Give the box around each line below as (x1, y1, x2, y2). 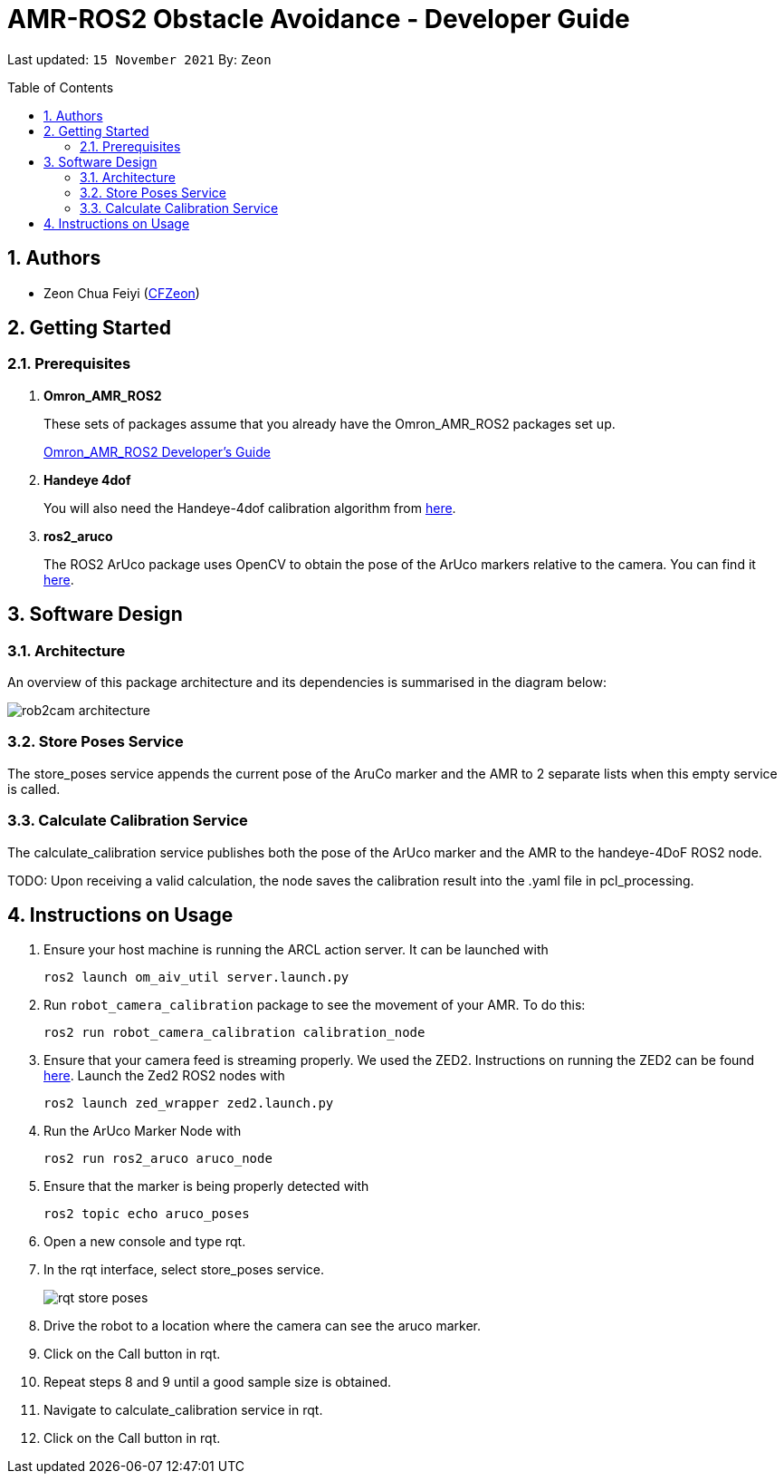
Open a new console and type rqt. (43, 1234, 246, 1250)
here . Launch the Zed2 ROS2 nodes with (43, 1068, 285, 1084)
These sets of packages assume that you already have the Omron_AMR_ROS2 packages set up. (43, 415, 616, 431)
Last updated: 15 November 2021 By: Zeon (7, 51, 272, 67)
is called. (7, 780, 61, 797)
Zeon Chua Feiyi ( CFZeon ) (43, 285, 200, 301)
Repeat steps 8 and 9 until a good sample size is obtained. (43, 1374, 392, 1390)
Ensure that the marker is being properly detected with (43, 1178, 369, 1195)
